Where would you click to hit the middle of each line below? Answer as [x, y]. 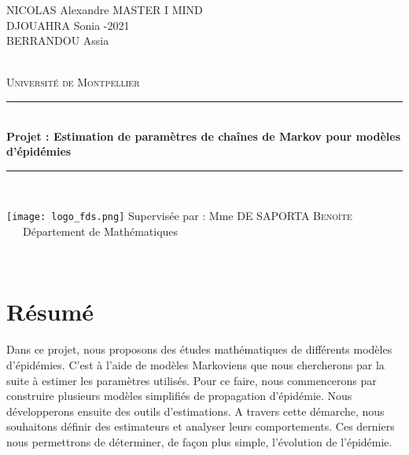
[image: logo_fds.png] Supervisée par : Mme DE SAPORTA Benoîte [179, 216]
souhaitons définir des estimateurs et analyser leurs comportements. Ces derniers [201, 426]
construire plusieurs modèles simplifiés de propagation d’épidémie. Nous [179, 396]
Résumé [50, 312]
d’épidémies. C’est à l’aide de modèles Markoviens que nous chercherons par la [195, 364]
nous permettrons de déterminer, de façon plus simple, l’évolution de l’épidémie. [199, 441]
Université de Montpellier [73, 82]
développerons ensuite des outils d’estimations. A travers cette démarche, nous [195, 411]
